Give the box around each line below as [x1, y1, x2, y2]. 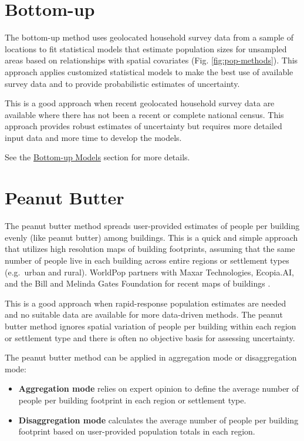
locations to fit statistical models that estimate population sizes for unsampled [5, 42, 287, 55]
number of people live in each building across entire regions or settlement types [5, 254, 289, 266]
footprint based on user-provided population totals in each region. [18, 425, 255, 437]
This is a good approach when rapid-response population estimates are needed [5, 297, 286, 309]
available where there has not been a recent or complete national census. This [5, 108, 284, 120]
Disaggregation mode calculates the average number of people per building [18, 413, 299, 426]
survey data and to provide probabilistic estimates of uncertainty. [5, 77, 240, 89]
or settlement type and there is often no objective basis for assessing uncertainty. [5, 331, 295, 344]
